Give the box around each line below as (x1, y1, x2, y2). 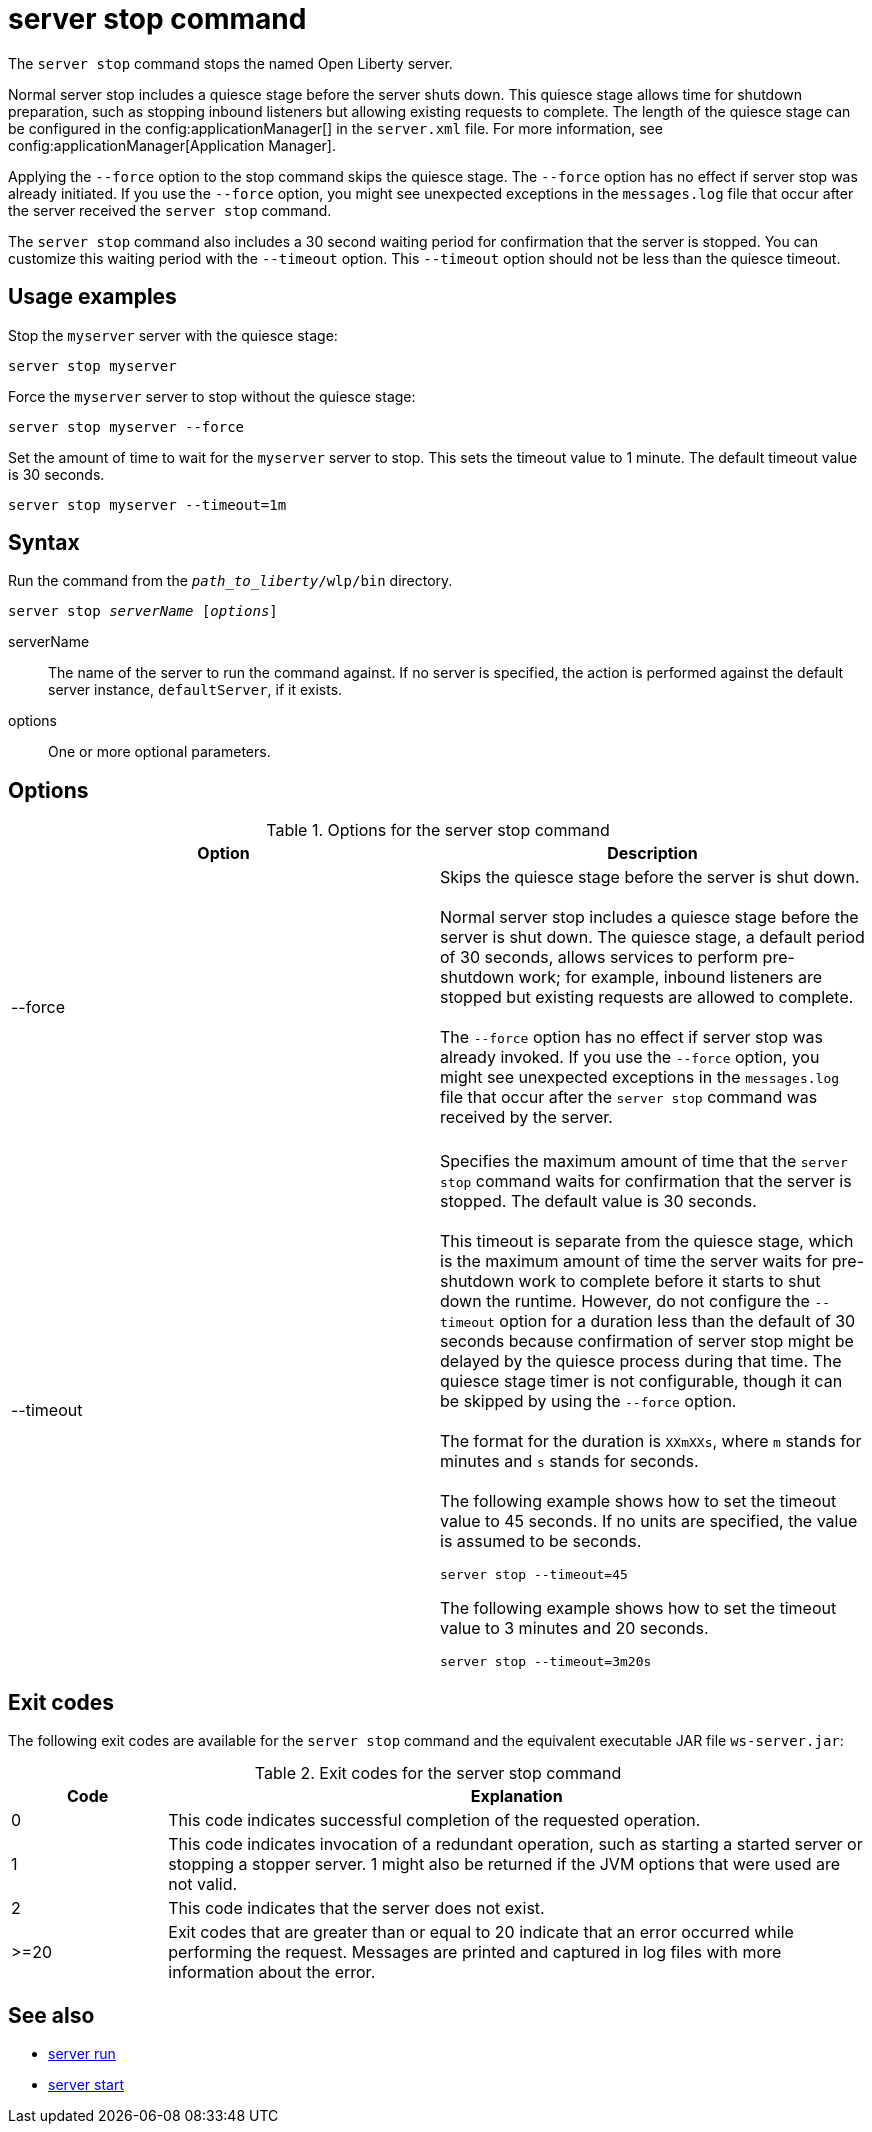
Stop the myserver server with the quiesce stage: (8, 326, 338, 344)
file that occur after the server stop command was (440, 1087, 818, 1108)
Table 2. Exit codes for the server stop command (254, 1763, 622, 1784)
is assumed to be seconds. (440, 1531, 642, 1552)
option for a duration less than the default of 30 (499, 1311, 856, 1332)
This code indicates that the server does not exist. (168, 1898, 545, 1919)
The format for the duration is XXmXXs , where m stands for (440, 1431, 862, 1452)
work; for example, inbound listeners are (518, 967, 823, 988)
